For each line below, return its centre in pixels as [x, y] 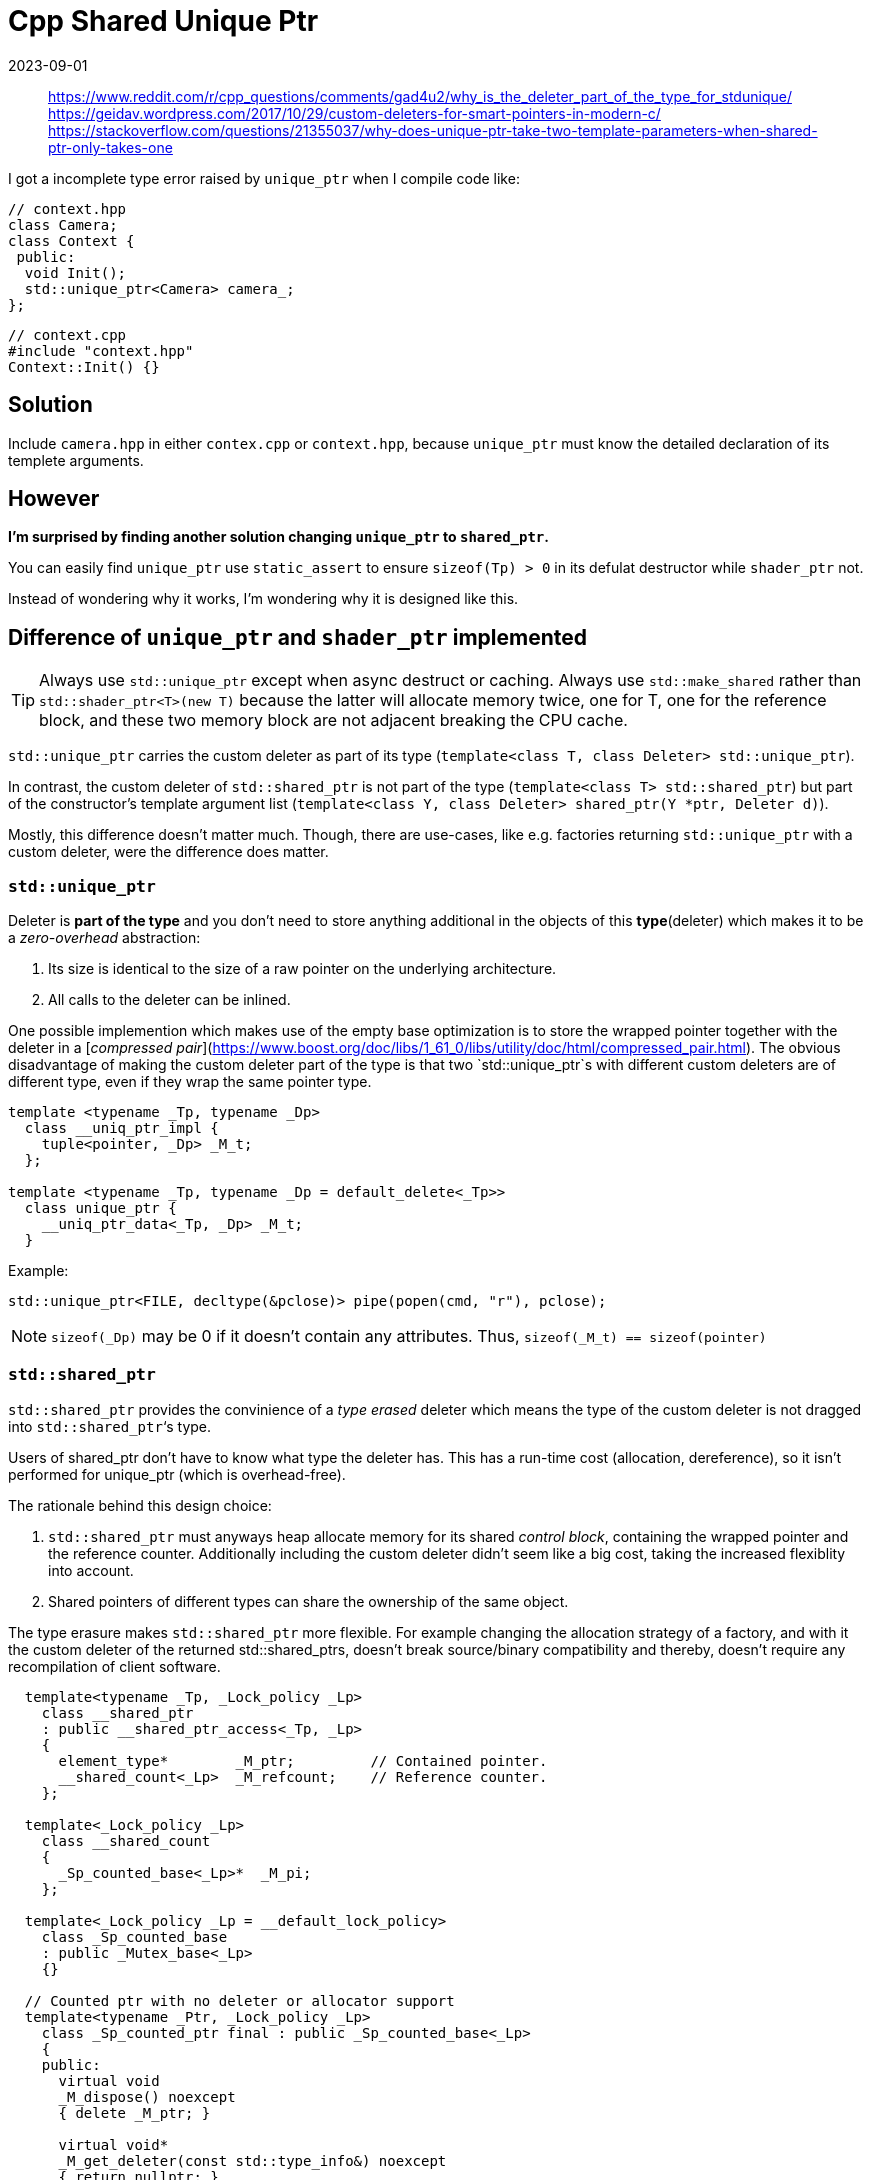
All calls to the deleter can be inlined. [169, 1000]
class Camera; [63, 224]
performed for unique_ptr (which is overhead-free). [177, 1474]
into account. [91, 1570]
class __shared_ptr [117, 1712]
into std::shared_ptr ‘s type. [110, 1426]
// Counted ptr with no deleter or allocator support [239, 2000]
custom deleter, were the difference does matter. [168, 852]
